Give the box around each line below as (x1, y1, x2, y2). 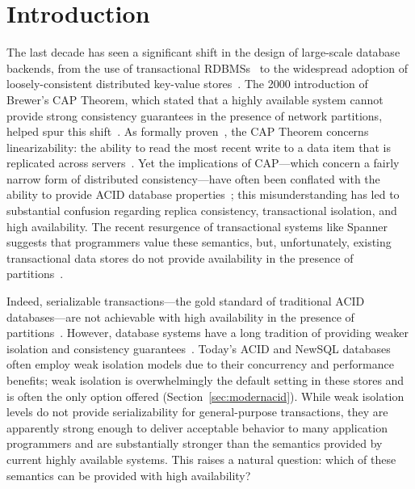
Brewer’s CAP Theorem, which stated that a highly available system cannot (6, 91, 384, 107)
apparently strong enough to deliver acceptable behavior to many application (6, 419, 388, 436)
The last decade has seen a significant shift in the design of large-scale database (6, 44, 400, 61)
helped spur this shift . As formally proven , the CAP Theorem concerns (6, 123, 369, 140)
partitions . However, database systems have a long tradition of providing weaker (6, 324, 409, 341)
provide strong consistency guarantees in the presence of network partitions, (6, 107, 383, 124)
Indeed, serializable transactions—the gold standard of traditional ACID (6, 293, 365, 310)
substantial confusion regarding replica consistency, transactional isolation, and (6, 202, 397, 219)
